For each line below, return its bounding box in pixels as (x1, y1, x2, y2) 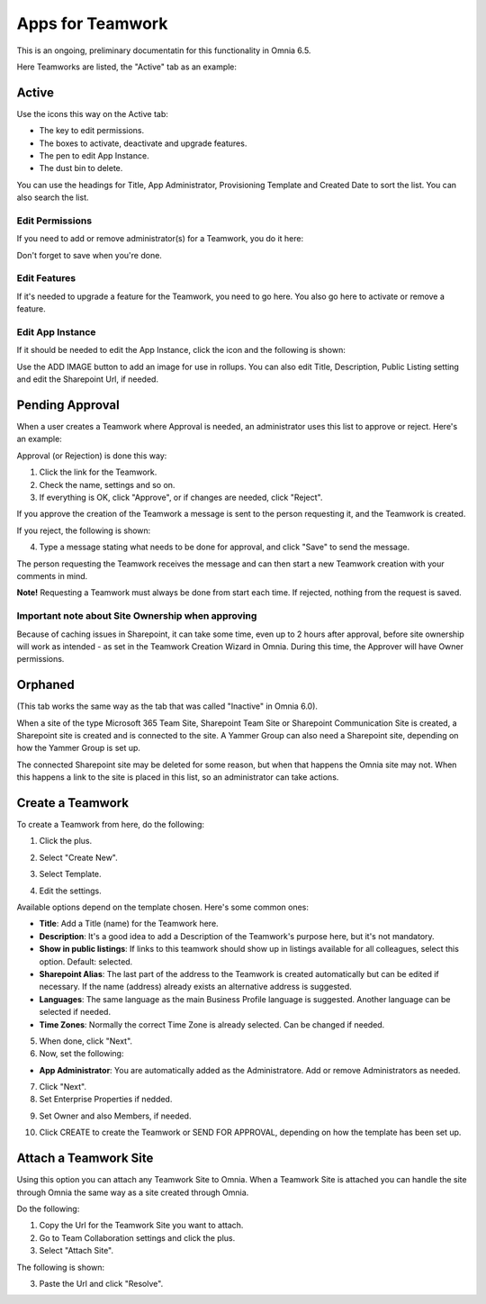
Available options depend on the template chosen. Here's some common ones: (16, 901, 310, 913)
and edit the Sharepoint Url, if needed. (16, 374, 159, 385)
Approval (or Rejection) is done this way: (16, 450, 167, 461)
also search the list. (16, 192, 89, 203)
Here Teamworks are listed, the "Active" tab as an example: (16, 61, 238, 72)
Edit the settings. (39, 885, 103, 896)
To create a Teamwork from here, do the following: (16, 820, 205, 830)
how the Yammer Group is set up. (16, 743, 141, 754)
